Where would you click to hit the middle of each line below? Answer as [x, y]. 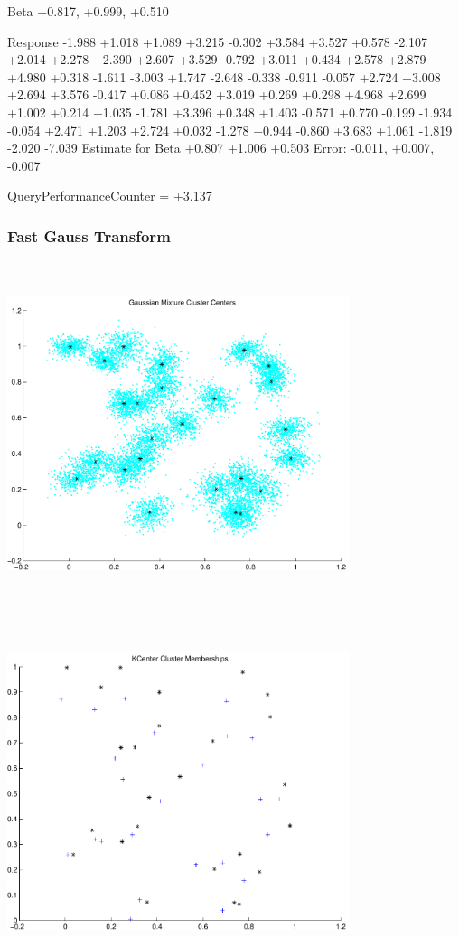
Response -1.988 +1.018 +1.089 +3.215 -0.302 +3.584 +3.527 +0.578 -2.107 [218, 41]
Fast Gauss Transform [89, 235]
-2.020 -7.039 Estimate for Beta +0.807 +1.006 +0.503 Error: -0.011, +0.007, [221, 148]
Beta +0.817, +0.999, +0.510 [88, 11]
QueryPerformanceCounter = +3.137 [110, 196]
